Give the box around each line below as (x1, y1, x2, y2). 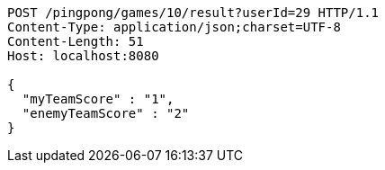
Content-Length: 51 (7, 34, 144, 49)
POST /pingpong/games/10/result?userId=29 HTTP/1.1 (7, 5, 380, 20)
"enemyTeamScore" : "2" (22, 106, 190, 121)
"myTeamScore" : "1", (22, 92, 175, 106)
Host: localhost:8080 (7, 49, 159, 63)
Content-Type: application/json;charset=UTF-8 (7, 20, 341, 34)
